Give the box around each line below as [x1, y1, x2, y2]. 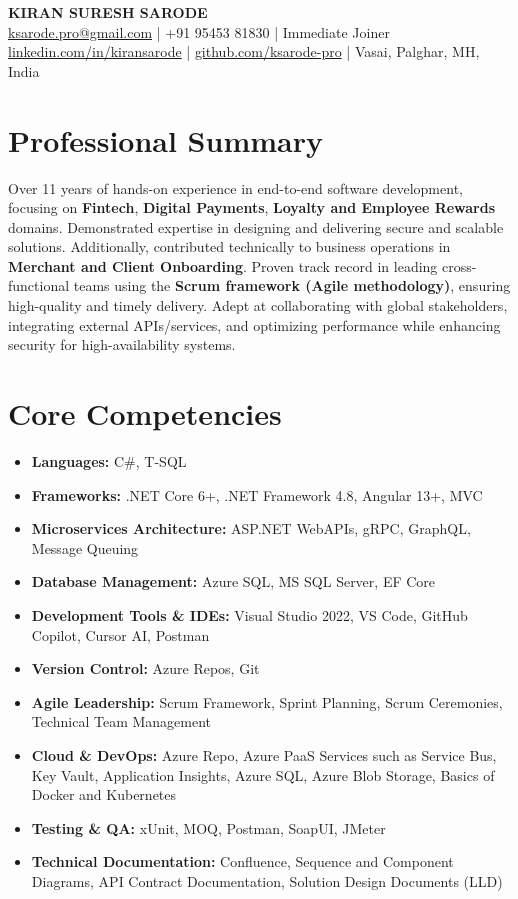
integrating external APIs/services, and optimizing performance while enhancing [8, 314, 501, 335]
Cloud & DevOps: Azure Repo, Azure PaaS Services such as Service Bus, [31, 744, 497, 765]
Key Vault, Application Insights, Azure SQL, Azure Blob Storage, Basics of [31, 764, 495, 785]
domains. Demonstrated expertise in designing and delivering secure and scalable [8, 216, 504, 237]
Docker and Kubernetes [31, 784, 177, 805]
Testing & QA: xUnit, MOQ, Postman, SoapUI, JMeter [31, 817, 386, 838]
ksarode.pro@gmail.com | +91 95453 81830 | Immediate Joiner [8, 21, 390, 42]
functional [8, 275, 70, 296]
